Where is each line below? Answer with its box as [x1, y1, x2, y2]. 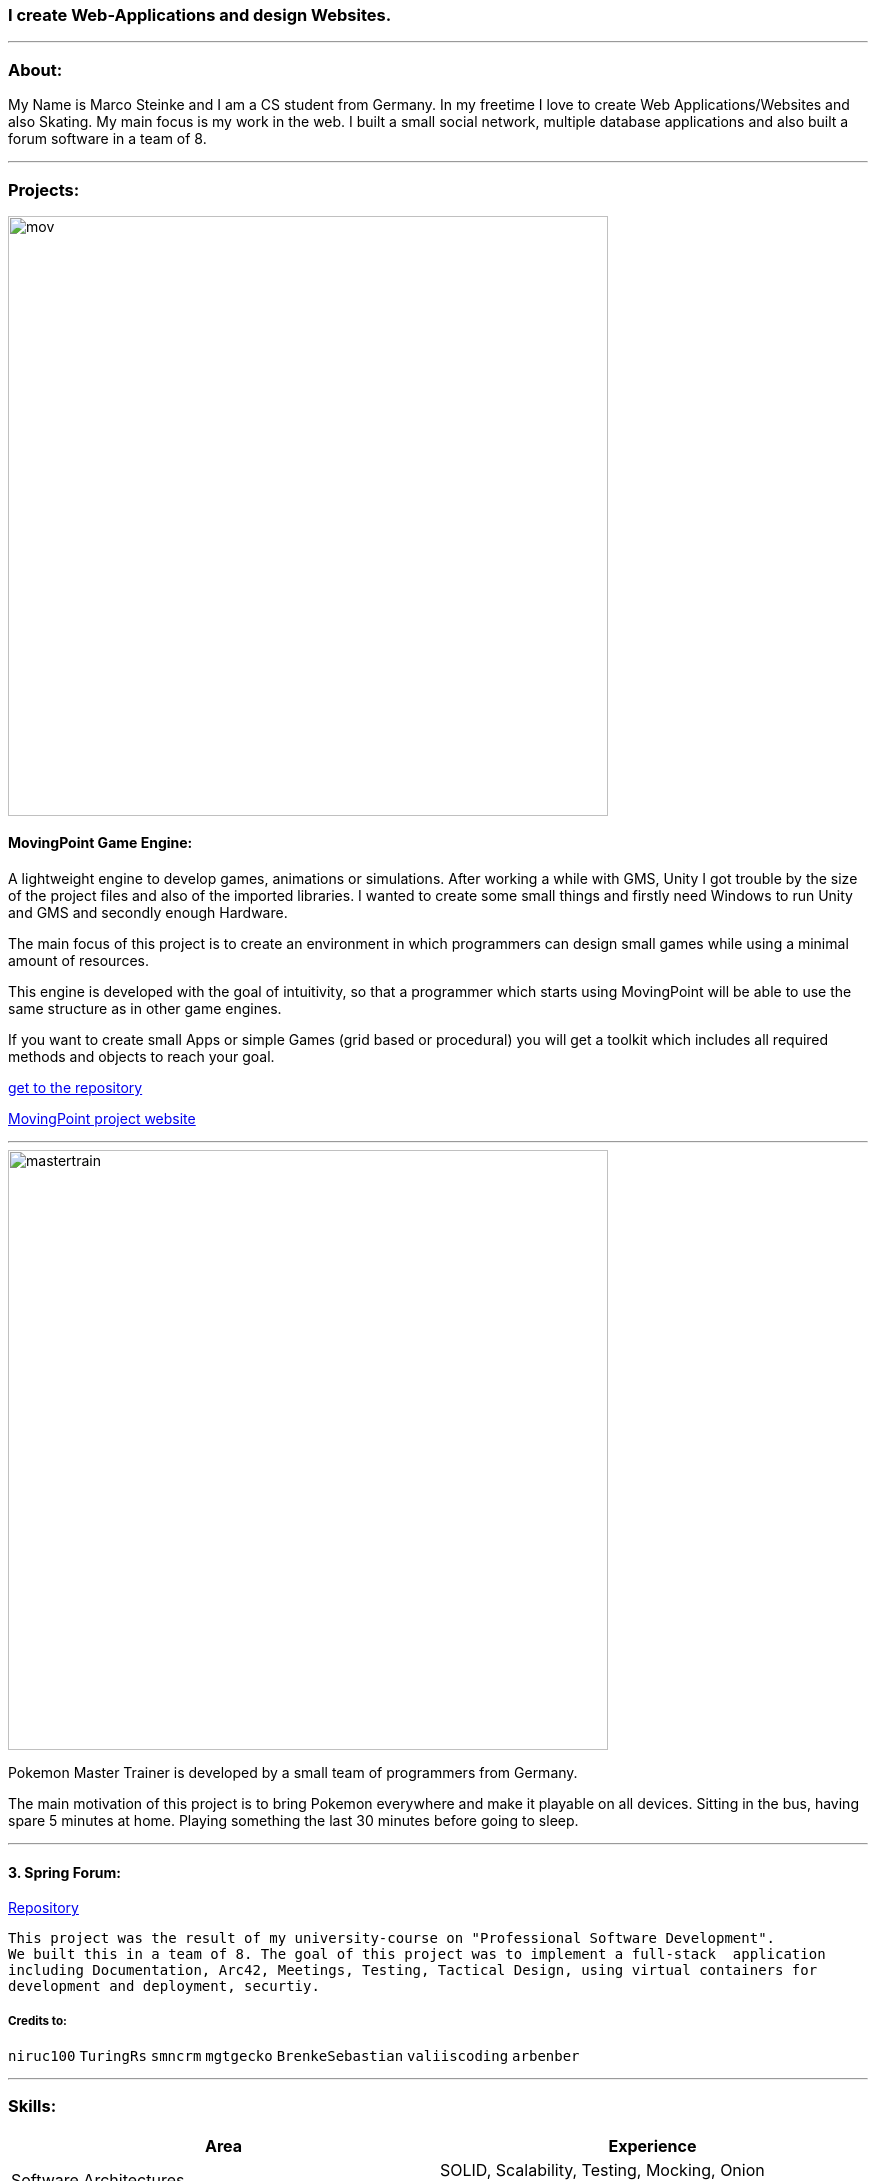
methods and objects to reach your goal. [8, 1048, 275, 1066]
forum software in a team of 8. [8, 130, 207, 148]
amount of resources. [8, 952, 149, 970]
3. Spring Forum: [8, 1863, 121, 1881]
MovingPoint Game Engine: [8, 834, 193, 852]
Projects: [8, 179, 80, 200]
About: [8, 59, 63, 80]
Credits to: [8, 2013, 67, 2028]
